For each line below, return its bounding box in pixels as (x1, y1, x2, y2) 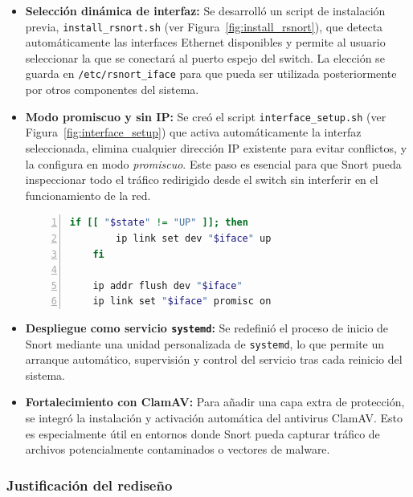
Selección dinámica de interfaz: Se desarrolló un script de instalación (25, 2, 386, 18)
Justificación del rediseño (6, 475, 173, 495)
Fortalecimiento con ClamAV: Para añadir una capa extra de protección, (25, 393, 405, 410)
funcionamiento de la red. (25, 186, 151, 203)
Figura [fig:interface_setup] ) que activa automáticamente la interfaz (25, 124, 362, 141)
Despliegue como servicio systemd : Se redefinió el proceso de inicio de (25, 319, 389, 336)
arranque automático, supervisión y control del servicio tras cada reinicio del (25, 351, 403, 368)
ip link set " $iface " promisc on (92, 295, 272, 308)
